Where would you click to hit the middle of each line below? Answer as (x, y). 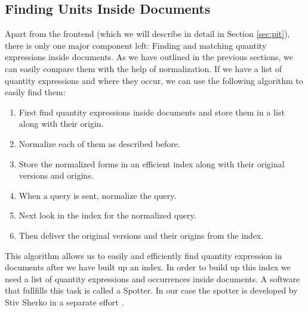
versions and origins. (56, 175)
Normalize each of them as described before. (99, 143)
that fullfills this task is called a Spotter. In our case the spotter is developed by (151, 290)
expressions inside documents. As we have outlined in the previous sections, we (149, 57)
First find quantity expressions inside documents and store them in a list (152, 112)
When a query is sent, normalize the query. (98, 195)
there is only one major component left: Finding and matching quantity (136, 45)
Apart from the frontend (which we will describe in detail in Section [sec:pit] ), (147, 34)
